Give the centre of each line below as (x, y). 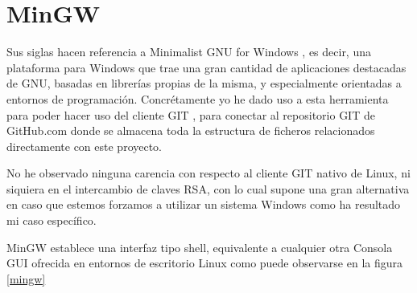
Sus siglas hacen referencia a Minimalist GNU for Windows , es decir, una (189, 52)
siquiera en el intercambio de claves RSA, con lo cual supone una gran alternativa (208, 188)
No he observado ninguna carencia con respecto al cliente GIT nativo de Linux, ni (208, 173)
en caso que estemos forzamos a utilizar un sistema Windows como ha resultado (204, 204)
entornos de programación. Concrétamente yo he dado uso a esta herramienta (198, 98)
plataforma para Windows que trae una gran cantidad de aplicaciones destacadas (206, 67)
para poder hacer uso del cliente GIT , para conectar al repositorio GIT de (191, 114)
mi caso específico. (52, 220)
